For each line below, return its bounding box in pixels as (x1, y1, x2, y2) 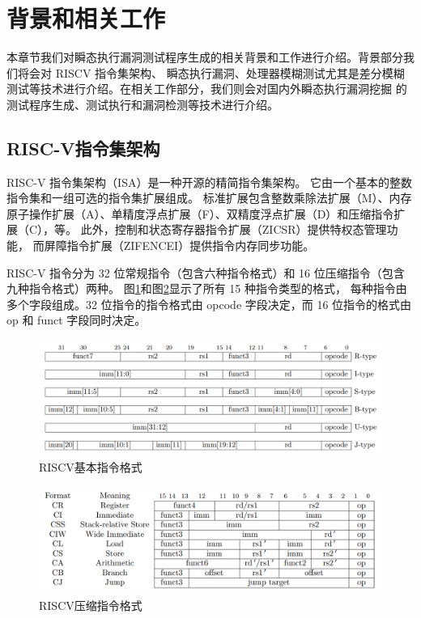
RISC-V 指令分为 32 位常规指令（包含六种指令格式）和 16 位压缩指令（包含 (6, 264, 405, 281)
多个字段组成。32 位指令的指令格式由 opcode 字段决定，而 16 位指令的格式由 (6, 295, 412, 312)
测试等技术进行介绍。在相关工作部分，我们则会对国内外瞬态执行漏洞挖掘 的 (6, 80, 407, 97)
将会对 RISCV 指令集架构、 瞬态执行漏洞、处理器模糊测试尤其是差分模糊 (17, 64, 405, 81)
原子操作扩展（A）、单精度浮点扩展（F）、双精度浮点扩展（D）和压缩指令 (6, 205, 394, 222)
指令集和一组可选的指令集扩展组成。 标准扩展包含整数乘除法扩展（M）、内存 (6, 189, 412, 206)
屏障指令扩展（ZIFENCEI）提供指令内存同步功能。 (44, 237, 315, 254)
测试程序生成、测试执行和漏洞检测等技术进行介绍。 (6, 95, 279, 112)
